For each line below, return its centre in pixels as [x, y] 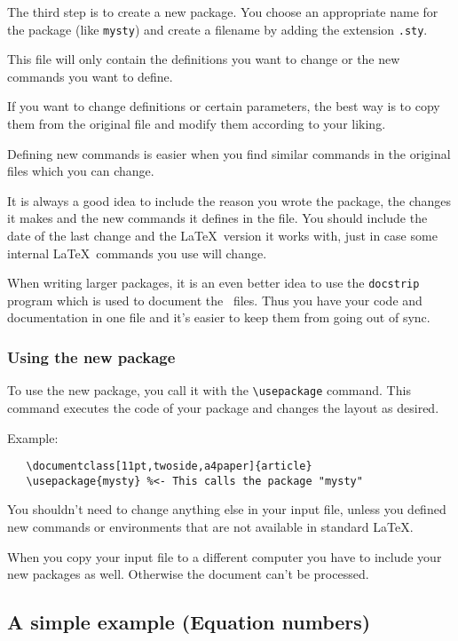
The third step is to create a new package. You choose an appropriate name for [223, 12]
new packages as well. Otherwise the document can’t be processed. [188, 574]
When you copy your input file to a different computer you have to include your [225, 556]
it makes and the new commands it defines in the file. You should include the [217, 218]
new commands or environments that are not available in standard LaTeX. [210, 526]
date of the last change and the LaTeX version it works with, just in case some [222, 235]
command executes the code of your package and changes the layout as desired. [223, 407]
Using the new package [91, 356]
